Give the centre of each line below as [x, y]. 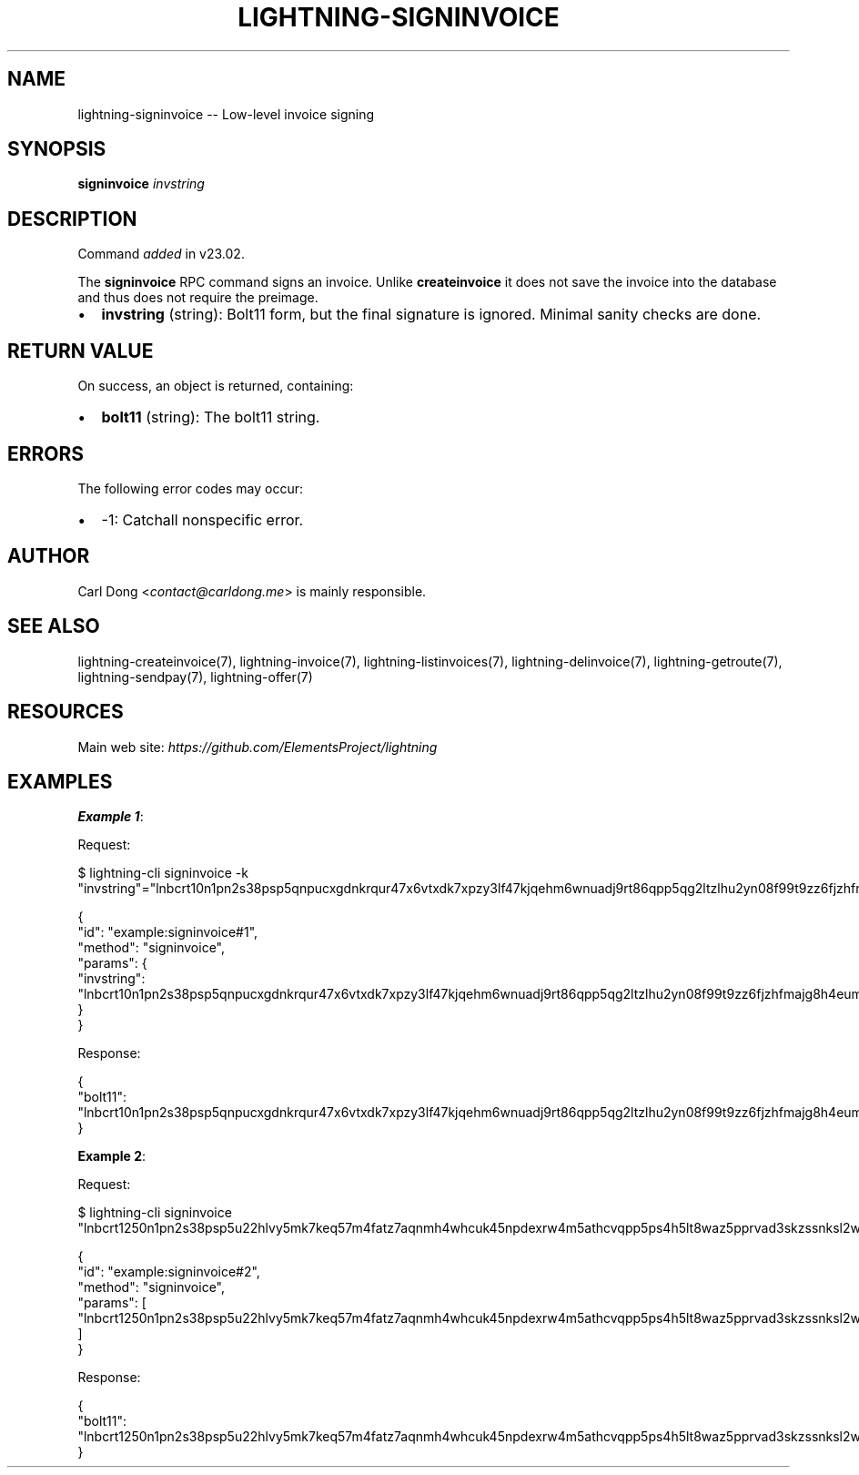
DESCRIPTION [72, 219]
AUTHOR [49, 556]
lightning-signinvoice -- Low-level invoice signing [226, 114]
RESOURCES [66, 712]
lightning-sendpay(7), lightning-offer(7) [195, 676]
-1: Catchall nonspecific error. [202, 519]
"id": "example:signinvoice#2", [169, 1272]
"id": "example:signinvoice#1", [168, 932]
